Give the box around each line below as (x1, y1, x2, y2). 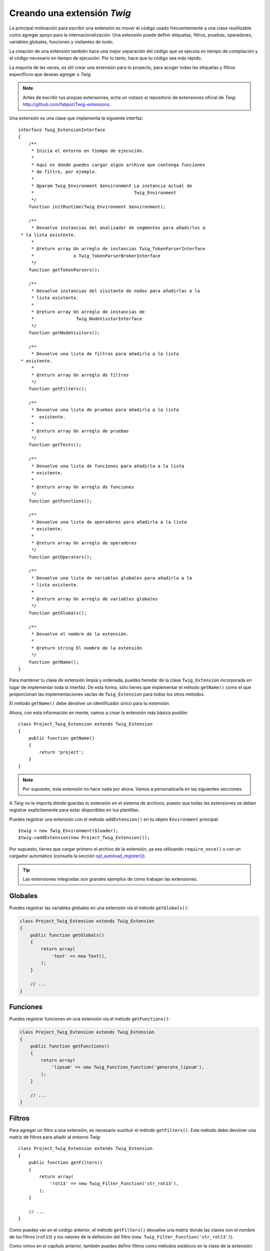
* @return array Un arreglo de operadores (31, 540, 137, 545)
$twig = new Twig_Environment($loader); (18, 828, 118, 833)
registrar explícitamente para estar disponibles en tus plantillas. (9, 807, 140, 813)
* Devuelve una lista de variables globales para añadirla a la (31, 575, 192, 580)
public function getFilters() (28, 1160, 102, 1165)
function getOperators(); (28, 554, 92, 560)
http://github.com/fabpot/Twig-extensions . (22, 102, 111, 108)
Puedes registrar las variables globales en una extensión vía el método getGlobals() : (9, 905, 189, 911)
